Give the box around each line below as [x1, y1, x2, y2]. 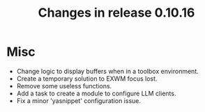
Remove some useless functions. [16, 81, 112, 90]
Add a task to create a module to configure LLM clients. [16, 89, 176, 97]
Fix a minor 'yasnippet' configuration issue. [16, 96, 141, 105]
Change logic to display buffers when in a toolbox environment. [16, 67, 199, 75]
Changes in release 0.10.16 [38, 5, 195, 21]
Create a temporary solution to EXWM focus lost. [16, 74, 158, 83]
